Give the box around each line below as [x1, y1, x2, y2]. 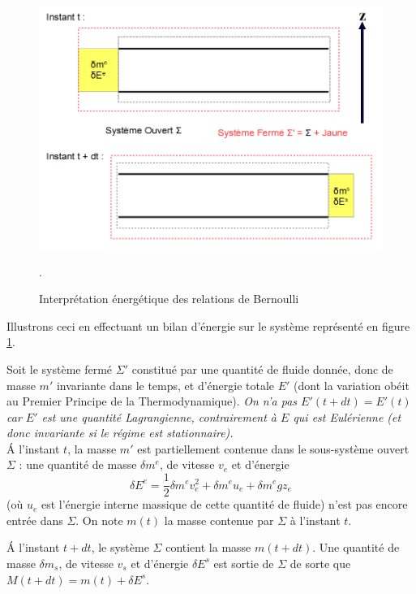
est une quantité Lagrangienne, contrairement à [41, 408, 277, 425]
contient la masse [165, 539, 251, 556]
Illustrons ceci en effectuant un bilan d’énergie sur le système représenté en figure [6, 317, 410, 334]
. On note [75, 511, 123, 528]
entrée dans [6, 511, 63, 528]
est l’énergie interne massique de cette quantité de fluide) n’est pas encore [41, 496, 408, 513]
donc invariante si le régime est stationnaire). [6, 424, 234, 441]
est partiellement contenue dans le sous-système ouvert [137, 440, 410, 457]
